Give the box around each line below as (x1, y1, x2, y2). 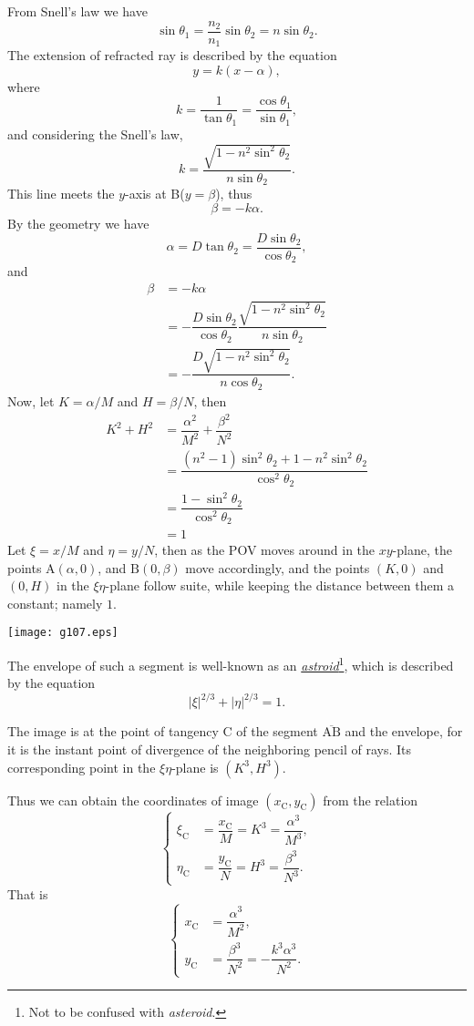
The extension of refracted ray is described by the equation (7, 46, 337, 65)
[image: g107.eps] (7, 626, 118, 640)
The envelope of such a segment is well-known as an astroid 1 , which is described (7, 653, 454, 674)
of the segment (236, 722, 318, 741)
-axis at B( (125, 184, 185, 203)
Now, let (7, 391, 55, 410)
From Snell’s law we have (7, 2, 148, 20)
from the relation (323, 790, 418, 809)
